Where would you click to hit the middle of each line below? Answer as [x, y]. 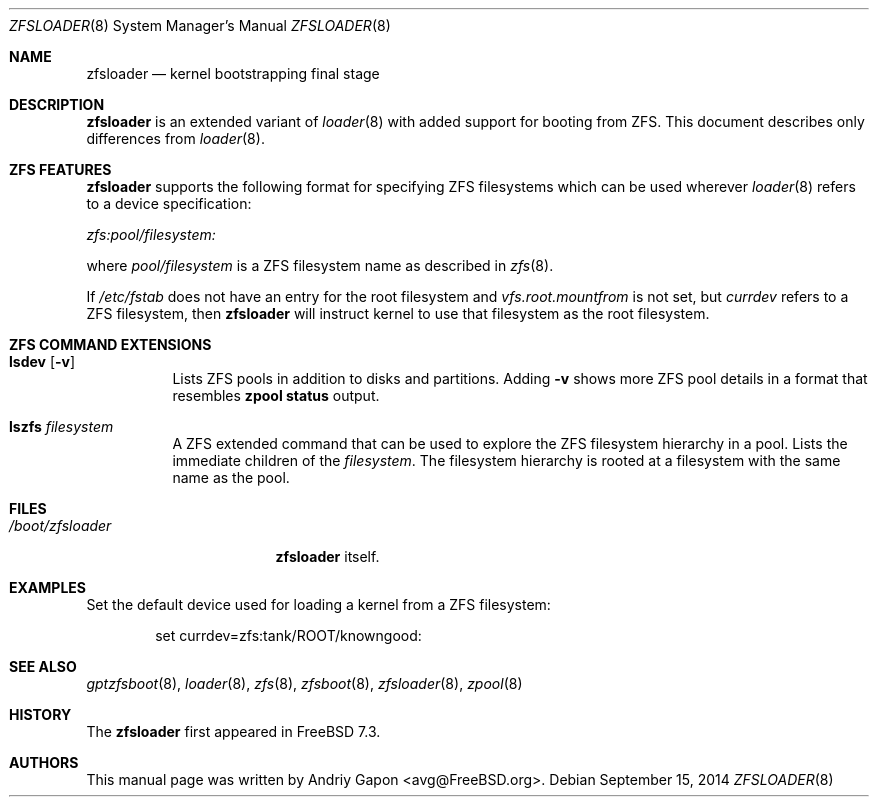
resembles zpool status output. [276, 395]
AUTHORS [44, 762]
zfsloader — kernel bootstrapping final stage [233, 73]
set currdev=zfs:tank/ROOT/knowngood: [288, 635]
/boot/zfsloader [60, 525]
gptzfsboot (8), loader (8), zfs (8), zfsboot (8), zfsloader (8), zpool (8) [304, 683]
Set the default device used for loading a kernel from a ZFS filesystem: [318, 604]
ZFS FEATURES [60, 169]
